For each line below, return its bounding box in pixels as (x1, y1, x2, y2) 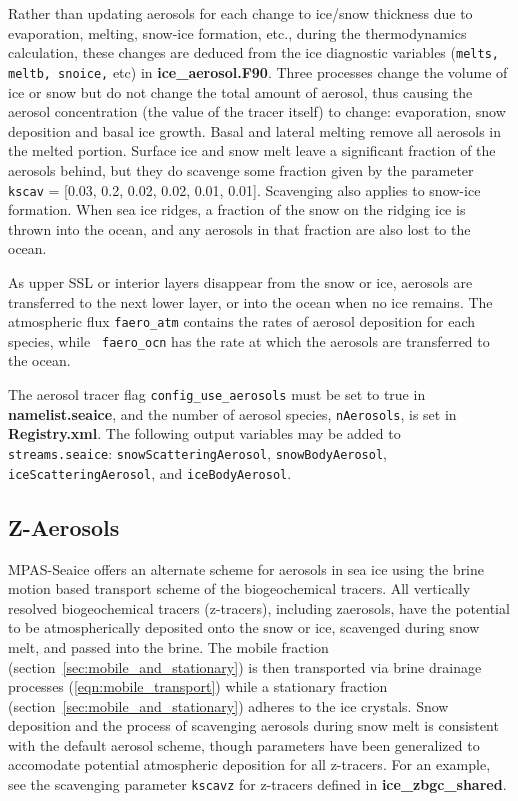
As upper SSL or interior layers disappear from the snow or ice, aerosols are (8, 271, 473, 292)
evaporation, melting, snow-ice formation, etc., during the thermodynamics (8, 22, 467, 43)
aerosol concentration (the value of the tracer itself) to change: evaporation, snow (8, 101, 506, 122)
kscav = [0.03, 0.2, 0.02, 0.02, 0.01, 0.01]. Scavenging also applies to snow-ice (8, 179, 481, 200)
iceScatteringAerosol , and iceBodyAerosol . (8, 462, 292, 483)
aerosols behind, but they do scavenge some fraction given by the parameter (8, 159, 474, 180)
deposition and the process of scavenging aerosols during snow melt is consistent (8, 715, 499, 736)
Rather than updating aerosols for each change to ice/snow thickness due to (8, 3, 473, 23)
